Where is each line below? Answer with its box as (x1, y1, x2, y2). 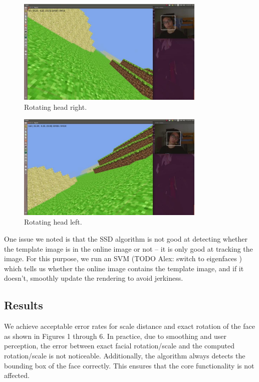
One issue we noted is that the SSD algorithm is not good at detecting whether (4, 234, 247, 244)
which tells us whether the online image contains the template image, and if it (4, 263, 244, 273)
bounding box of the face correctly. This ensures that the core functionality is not (4, 360, 254, 370)
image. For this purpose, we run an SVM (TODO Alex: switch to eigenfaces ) (4, 253, 242, 264)
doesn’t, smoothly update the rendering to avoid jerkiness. (4, 273, 183, 283)
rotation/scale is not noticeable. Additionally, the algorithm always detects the (4, 350, 245, 360)
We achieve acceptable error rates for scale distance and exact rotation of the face (4, 321, 255, 331)
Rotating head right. (24, 101, 87, 112)
